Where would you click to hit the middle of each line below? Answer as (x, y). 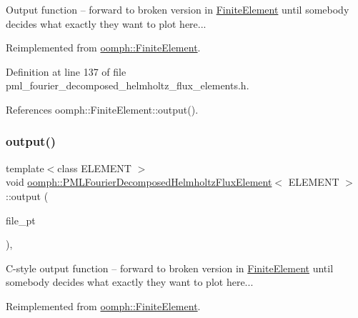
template (25, 168)
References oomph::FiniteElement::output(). (102, 109)
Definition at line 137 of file (66, 71)
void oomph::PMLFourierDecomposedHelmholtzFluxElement (139, 182)
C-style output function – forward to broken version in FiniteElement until (170, 268)
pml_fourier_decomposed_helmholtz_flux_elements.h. (128, 85)
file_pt (21, 220)
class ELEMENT (94, 168)
